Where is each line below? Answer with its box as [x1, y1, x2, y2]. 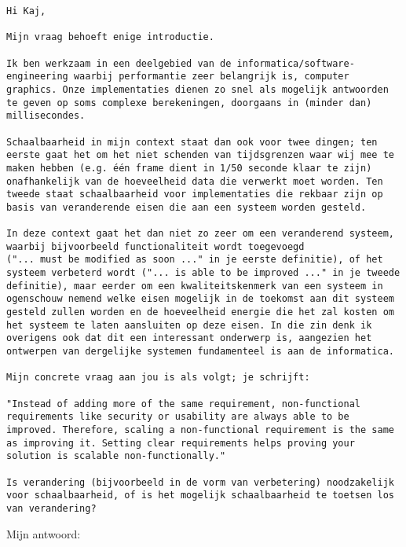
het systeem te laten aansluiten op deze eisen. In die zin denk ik [6, 319, 372, 331]
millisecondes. [6, 110, 86, 122]
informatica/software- [236, 57, 355, 69]
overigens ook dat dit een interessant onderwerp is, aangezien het [6, 332, 372, 344]
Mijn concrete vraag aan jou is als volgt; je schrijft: [6, 372, 310, 384]
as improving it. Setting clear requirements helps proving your [6, 437, 355, 449]
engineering [6, 71, 68, 83]
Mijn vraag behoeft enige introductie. [6, 31, 214, 43]
